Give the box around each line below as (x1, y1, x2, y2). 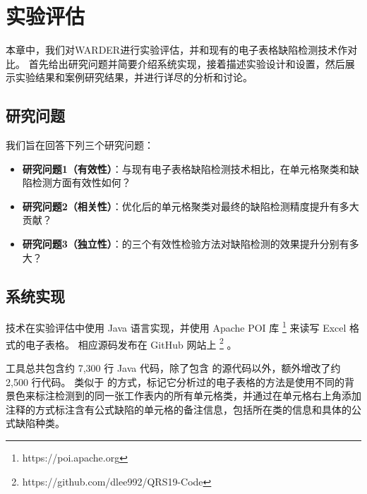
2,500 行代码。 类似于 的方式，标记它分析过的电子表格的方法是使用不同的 (6, 374, 344, 389)
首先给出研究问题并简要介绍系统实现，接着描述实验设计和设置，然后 (28, 56, 345, 71)
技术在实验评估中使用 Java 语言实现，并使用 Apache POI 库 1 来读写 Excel (6, 318, 347, 335)
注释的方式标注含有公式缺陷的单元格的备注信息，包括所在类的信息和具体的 (6, 402, 351, 416)
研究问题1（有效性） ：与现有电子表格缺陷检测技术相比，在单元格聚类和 (22, 161, 349, 176)
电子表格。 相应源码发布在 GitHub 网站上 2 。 (25, 335, 237, 351)
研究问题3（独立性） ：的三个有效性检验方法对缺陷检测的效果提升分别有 (22, 236, 349, 251)
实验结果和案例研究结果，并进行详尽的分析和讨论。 (15, 70, 253, 85)
